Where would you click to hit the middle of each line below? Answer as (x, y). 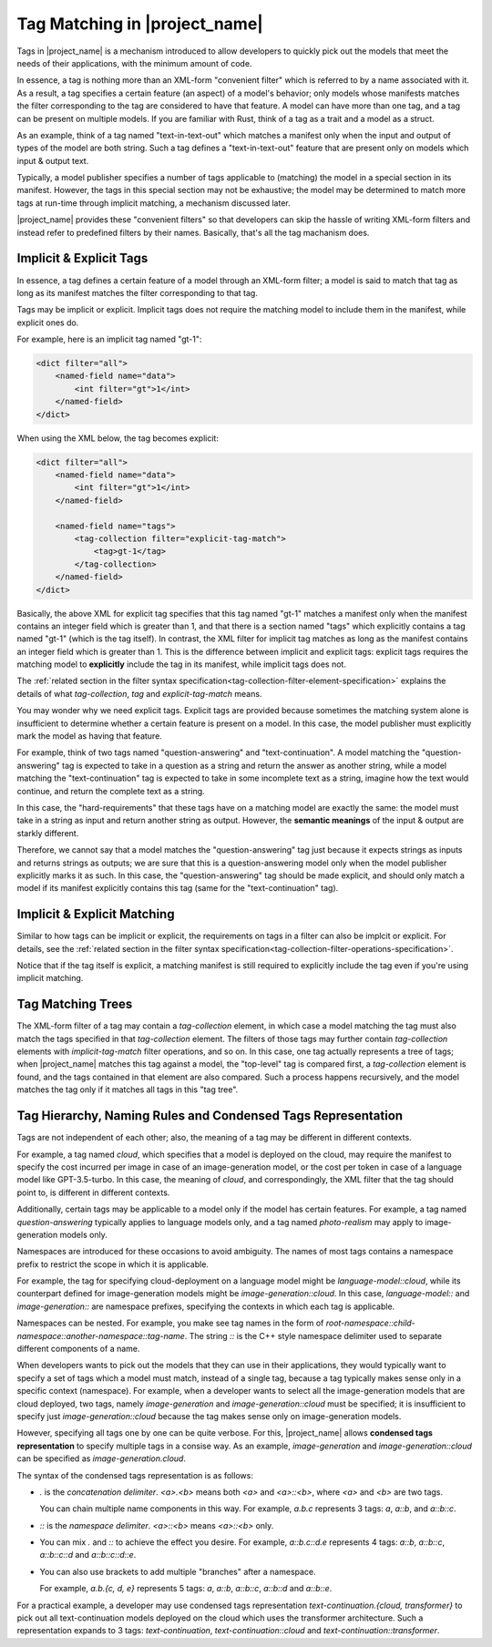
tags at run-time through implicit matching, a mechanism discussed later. (154, 203)
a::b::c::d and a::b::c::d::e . (88, 1555)
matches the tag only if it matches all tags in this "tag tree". (128, 1089)
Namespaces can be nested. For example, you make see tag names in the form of (170, 1323)
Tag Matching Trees (75, 1004)
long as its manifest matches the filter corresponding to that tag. (138, 292)
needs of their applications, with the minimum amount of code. (134, 63)
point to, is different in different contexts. (93, 1192)
